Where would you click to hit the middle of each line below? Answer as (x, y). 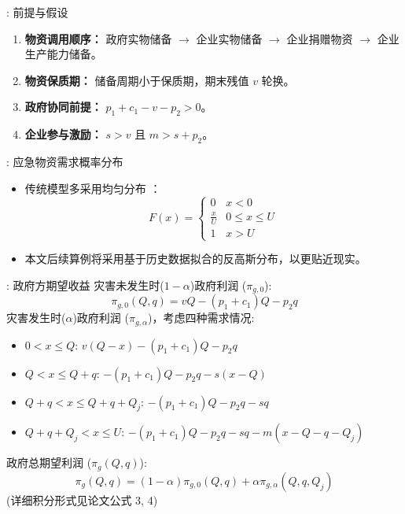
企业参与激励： (63, 134)
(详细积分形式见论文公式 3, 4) (82, 499)
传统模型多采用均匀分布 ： (93, 188)
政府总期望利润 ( (49, 462)
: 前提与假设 (37, 12)
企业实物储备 (229, 38)
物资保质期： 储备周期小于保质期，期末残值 (137, 80)
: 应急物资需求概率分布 (65, 161)
